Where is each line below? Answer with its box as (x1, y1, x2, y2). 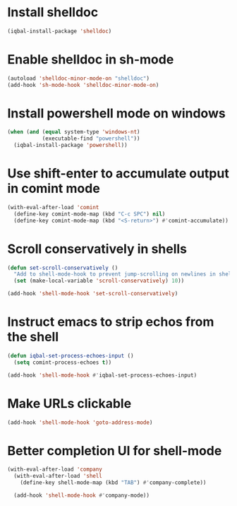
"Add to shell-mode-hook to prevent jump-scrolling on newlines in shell (13, 271, 235, 278)
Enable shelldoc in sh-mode (7, 52, 174, 67)
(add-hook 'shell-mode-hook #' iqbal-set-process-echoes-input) (7, 372, 197, 379)
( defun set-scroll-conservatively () (7, 264, 119, 271)
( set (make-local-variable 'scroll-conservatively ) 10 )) (13, 277, 185, 285)
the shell (7, 329, 59, 345)
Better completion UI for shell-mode (7, 442, 222, 459)
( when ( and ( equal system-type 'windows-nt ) (7, 129, 140, 136)
